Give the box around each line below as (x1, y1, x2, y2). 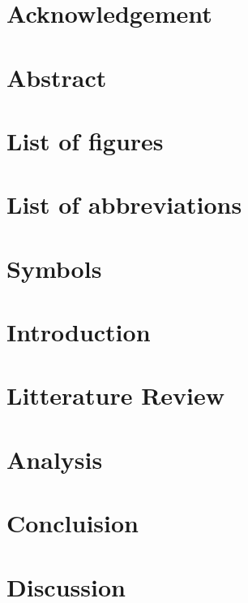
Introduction (6, 315, 151, 349)
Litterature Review (6, 379, 225, 412)
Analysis (6, 442, 103, 475)
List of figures (6, 124, 164, 157)
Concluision (6, 506, 139, 540)
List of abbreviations (6, 188, 242, 221)
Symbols (6, 251, 102, 284)
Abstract (6, 60, 107, 93)
